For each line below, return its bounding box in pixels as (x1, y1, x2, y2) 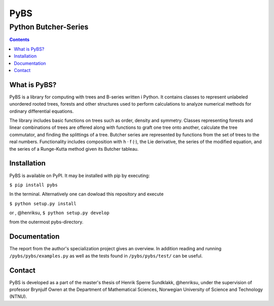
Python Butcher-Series (9, 22, 89, 31)
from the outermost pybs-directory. (9, 219, 84, 225)
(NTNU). (9, 293, 27, 299)
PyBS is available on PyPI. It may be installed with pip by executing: (9, 173, 150, 179)
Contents (9, 37, 30, 43)
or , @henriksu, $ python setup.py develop (9, 210, 110, 216)
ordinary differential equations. (9, 108, 74, 114)
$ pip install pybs (9, 182, 58, 188)
